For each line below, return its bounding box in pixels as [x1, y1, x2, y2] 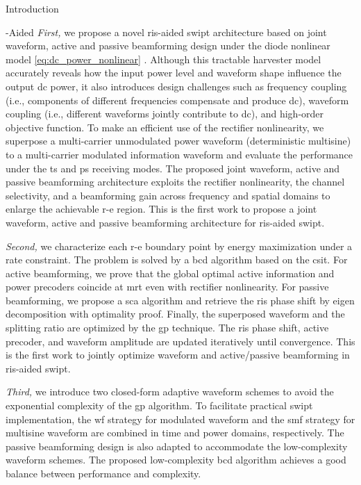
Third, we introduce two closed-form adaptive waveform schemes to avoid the [6, 384, 334, 399]
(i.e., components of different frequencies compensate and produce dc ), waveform [6, 92, 349, 107]
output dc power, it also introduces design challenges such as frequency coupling [6, 79, 347, 93]
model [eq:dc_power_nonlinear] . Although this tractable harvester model [6, 51, 321, 66]
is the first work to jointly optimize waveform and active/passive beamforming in [6, 347, 350, 362]
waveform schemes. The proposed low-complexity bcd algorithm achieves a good [6, 452, 346, 467]
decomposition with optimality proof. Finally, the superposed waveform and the [6, 306, 345, 321]
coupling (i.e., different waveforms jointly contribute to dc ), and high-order [6, 106, 324, 121]
